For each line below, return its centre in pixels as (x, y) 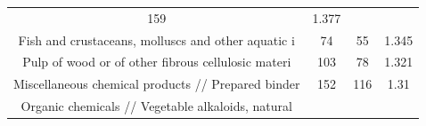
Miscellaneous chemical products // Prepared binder (157, 84)
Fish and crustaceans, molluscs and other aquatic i (156, 39)
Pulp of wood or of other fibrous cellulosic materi (157, 62)
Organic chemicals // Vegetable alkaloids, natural (156, 106)
